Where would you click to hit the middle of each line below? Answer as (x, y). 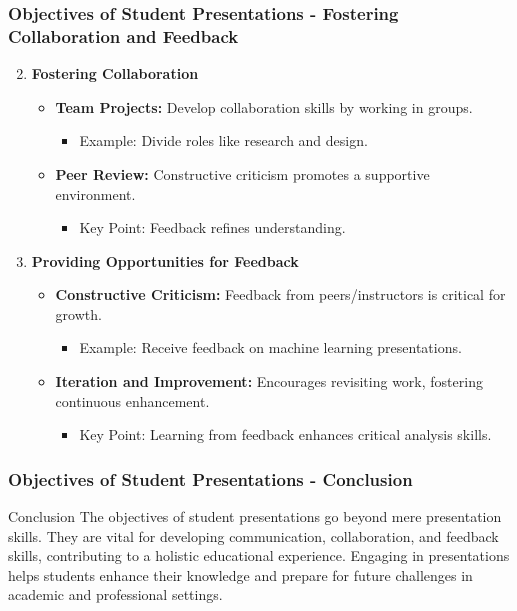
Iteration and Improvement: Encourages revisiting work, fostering (269, 381)
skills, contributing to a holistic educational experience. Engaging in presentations (259, 555)
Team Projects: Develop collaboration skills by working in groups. (264, 106)
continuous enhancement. (132, 400)
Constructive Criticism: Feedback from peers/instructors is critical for (280, 294)
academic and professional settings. (115, 594)
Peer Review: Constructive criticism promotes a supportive (242, 173)
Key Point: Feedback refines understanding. (212, 227)
